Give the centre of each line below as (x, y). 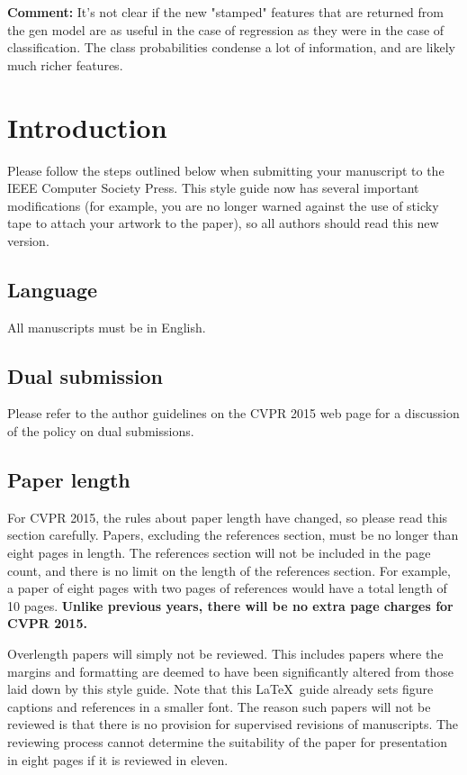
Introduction (87, 127)
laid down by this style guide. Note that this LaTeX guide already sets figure (220, 689)
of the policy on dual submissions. (101, 431)
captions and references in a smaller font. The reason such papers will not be (219, 706)
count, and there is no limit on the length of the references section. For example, (229, 570)
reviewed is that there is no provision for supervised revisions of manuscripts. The (233, 724)
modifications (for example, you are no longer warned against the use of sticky (223, 205)
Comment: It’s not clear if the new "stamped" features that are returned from (225, 12)
